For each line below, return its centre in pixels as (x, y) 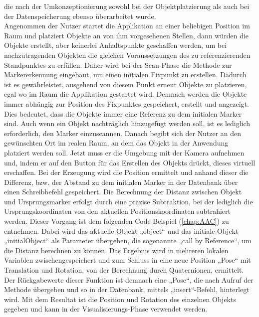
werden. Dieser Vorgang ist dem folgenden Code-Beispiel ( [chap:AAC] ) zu (117, 221)
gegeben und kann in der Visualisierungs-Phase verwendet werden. (106, 309)
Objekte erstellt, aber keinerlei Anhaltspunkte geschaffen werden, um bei (116, 45)
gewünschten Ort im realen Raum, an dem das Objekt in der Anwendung (116, 143)
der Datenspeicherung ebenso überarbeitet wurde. (80, 16)
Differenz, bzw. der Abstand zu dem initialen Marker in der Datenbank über (121, 182)
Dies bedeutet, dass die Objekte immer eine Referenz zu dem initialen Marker (123, 113)
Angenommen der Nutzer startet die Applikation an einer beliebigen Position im (127, 26)
